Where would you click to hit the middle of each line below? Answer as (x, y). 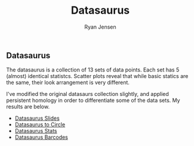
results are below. (28, 107)
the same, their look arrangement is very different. (68, 83)
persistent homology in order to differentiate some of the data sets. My (93, 100)
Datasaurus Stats (36, 131)
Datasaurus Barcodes (41, 137)
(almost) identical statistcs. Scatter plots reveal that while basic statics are (97, 76)
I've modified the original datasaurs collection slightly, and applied (87, 94)
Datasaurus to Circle (40, 125)
